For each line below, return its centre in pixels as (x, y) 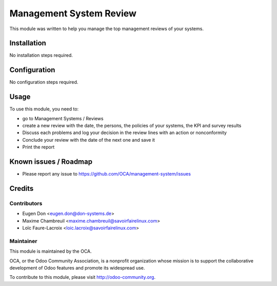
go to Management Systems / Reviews (63, 118)
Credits (22, 189)
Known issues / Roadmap (51, 162)
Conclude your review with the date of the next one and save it (88, 140)
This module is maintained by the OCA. (51, 251)
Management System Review (73, 13)
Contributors (26, 203)
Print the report (38, 147)
